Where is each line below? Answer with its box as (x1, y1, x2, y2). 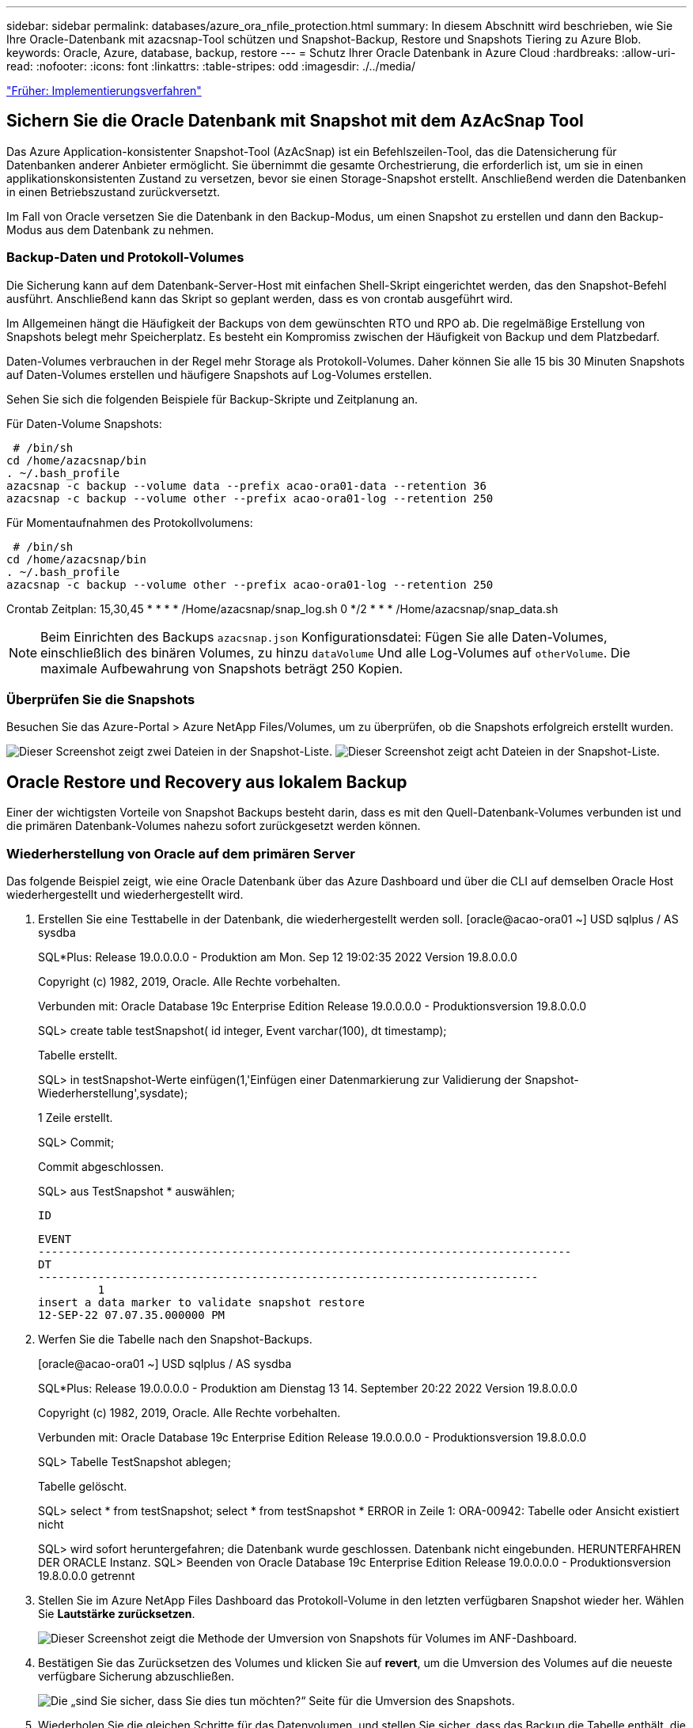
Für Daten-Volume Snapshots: (6, 416, 162, 430)
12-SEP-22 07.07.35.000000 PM (38, 1308, 225, 1321)
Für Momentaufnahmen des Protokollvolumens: (6, 515, 253, 529)
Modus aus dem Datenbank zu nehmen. (6, 222, 214, 237)
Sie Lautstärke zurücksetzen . (38, 1606, 195, 1620)
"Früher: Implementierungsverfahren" (6, 84, 202, 97)
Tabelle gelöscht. (38, 1479, 127, 1493)
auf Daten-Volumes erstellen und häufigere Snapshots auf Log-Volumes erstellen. (6, 367, 432, 381)
